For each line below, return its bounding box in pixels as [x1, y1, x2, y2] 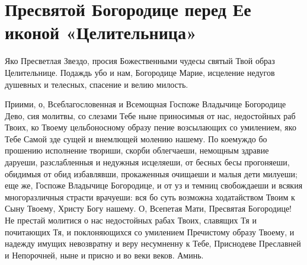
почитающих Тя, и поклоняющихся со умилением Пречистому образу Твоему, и [5, 225, 295, 238]
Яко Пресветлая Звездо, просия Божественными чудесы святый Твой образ [5, 55, 275, 67]
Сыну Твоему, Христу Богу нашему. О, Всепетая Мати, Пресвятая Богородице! [5, 202, 292, 215]
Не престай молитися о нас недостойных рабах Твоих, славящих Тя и [5, 214, 257, 226]
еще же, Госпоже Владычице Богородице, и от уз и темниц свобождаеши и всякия [5, 179, 303, 191]
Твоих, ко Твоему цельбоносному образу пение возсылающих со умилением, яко [5, 121, 296, 133]
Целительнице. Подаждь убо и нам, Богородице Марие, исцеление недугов [5, 66, 275, 78]
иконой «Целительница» [5, 20, 197, 44]
